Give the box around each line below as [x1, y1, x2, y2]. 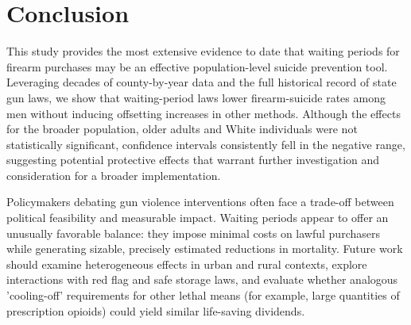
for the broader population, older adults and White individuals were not [6, 120, 358, 137]
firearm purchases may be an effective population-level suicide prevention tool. [6, 58, 388, 75]
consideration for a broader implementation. [6, 166, 221, 183]
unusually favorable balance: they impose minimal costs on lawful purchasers [6, 224, 380, 241]
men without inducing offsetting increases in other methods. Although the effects [6, 105, 401, 121]
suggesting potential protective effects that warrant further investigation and [6, 151, 380, 168]
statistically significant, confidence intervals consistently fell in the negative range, [6, 136, 405, 152]
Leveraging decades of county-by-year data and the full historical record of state [6, 74, 397, 90]
